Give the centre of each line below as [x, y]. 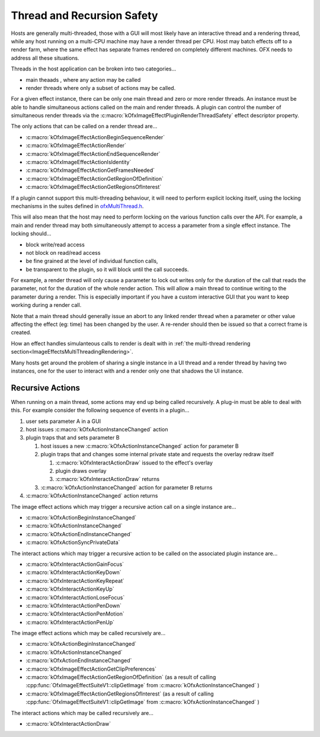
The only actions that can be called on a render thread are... [84, 126]
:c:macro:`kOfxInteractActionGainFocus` [75, 564]
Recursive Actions [45, 388]
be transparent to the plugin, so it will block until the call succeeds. [107, 269]
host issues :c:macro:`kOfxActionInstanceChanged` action [97, 430]
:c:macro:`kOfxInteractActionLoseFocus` [75, 597]
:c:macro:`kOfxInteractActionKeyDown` [73, 572]
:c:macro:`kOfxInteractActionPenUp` [70, 622]
